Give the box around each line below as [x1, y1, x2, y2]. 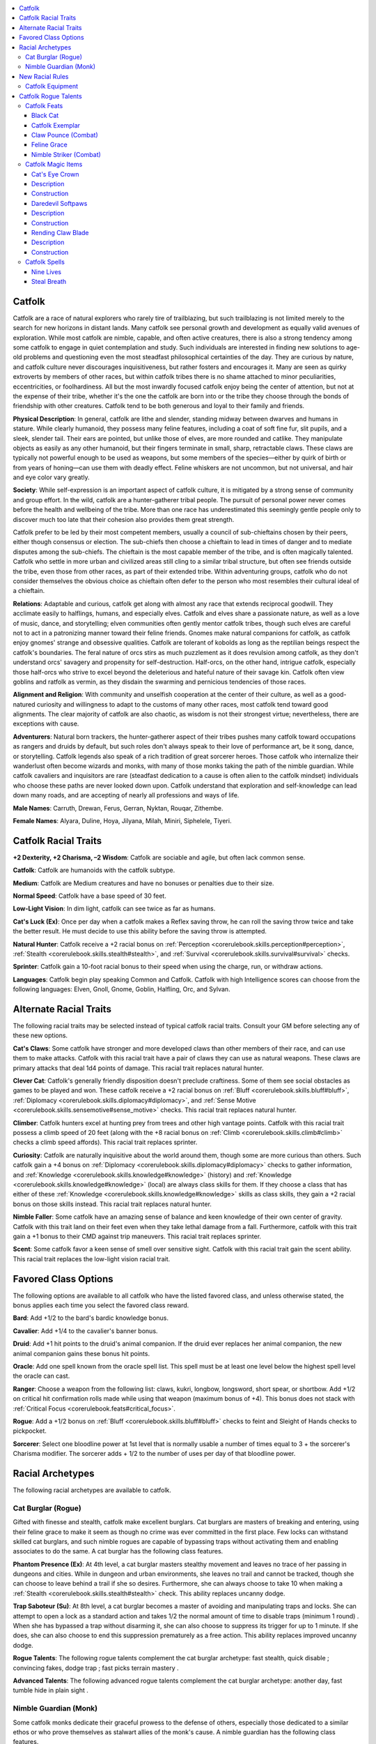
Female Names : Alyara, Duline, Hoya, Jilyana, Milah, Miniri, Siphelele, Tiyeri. [13, 816, 232, 825]
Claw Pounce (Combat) [31, 131, 99, 140]
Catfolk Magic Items [25, 160, 83, 169]
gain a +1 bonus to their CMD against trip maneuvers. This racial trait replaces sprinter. [13, 1232, 261, 1240]
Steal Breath [31, 277, 67, 285]
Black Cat [31, 112, 59, 120]
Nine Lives [31, 267, 62, 276]
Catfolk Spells [25, 258, 65, 266]
